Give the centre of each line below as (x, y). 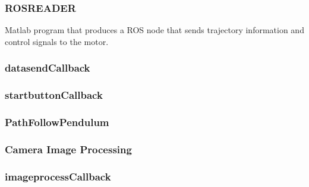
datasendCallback (48, 68)
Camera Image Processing (68, 149)
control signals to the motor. (57, 41)
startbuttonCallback (54, 95)
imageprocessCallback (58, 176)
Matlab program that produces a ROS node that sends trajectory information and (154, 30)
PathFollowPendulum (57, 122)
